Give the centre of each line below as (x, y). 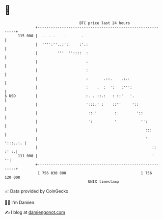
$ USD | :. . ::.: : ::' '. (69, 96)
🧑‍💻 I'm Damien (20, 202)
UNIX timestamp (104, 182)
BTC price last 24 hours (105, 23)
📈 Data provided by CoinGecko (37, 191)
